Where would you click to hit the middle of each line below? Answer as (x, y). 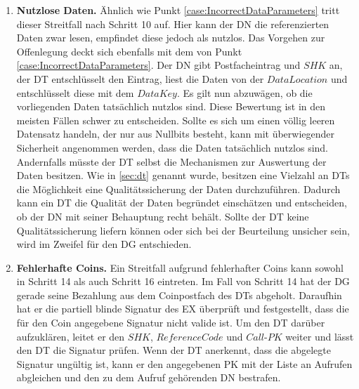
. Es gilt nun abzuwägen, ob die (244, 92)
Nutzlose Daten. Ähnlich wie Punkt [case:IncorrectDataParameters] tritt (178, 10)
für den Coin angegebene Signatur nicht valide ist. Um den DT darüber (171, 323)
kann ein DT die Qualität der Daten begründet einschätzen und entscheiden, (182, 203)
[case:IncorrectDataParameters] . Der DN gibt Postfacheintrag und (158, 65)
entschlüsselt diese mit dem (75, 92)
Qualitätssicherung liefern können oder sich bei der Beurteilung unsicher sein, (183, 230)
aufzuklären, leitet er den (71, 336)
